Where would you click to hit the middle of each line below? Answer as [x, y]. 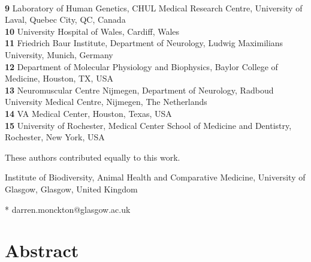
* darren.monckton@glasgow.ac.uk [68, 209]
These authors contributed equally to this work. [93, 157]
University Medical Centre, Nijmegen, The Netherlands [106, 102]
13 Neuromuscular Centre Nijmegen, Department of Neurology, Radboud [139, 90]
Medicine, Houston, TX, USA [59, 78]
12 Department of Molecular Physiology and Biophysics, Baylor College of [141, 66]
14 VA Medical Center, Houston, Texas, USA [88, 113]
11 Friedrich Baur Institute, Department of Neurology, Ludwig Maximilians [144, 43]
